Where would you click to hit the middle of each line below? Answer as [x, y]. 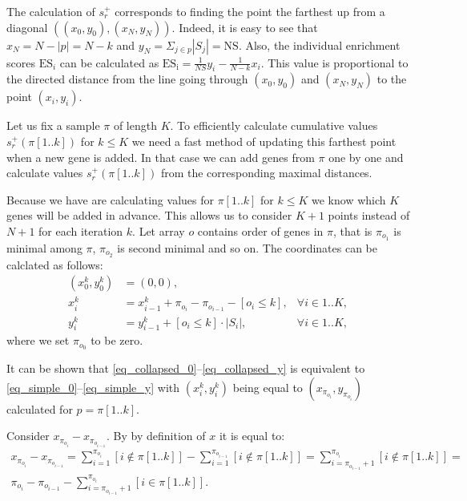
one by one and [366, 157]
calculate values [45, 173]
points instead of [369, 215]
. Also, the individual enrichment [319, 44]
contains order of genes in [260, 230]
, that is [353, 230]
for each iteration [81, 230]
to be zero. [117, 340]
